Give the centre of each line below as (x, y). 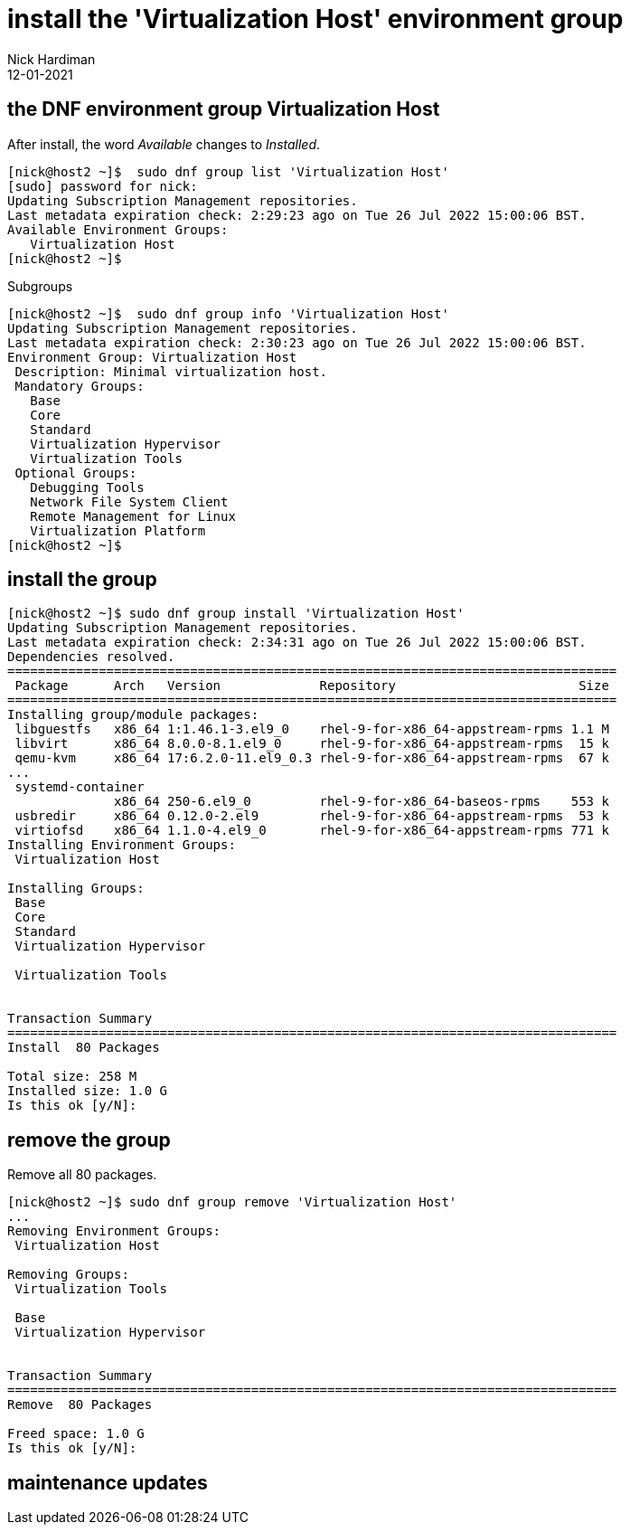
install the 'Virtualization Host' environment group (315, 19)
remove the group (89, 1140)
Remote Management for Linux (133, 516)
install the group (82, 580)
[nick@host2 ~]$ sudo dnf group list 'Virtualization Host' (228, 171)
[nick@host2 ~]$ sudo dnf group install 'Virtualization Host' (236, 614)
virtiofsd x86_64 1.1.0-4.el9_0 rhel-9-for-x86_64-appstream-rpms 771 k (312, 831)
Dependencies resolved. (91, 657)
